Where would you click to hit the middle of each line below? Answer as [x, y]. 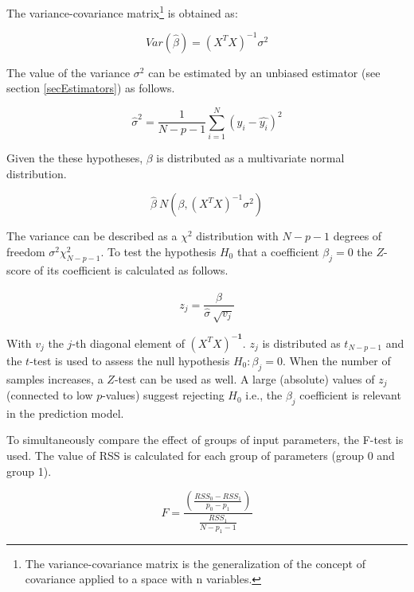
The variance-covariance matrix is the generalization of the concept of [195, 563]
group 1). [29, 471]
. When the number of [336, 360]
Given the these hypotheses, [75, 158]
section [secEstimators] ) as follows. [91, 88]
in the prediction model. [65, 413]
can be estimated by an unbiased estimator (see [264, 72]
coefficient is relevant [350, 395]
